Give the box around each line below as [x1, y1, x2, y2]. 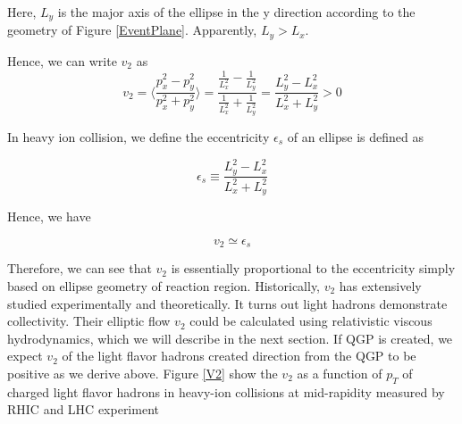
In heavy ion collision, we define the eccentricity [7, 127, 270, 145]
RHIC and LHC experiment [7, 400, 159, 419]
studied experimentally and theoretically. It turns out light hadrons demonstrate [7, 294, 448, 312]
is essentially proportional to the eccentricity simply [171, 259, 456, 278]
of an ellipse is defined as [287, 127, 424, 145]
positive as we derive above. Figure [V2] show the [7, 363, 278, 382]
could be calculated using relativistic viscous [189, 312, 433, 330]
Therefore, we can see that [7, 259, 152, 278]
